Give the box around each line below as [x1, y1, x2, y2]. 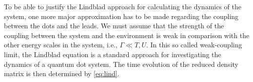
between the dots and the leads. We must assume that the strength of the [4, 20, 224, 31]
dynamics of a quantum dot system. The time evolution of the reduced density [4, 59, 238, 69]
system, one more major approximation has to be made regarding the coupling [4, 11, 239, 21]
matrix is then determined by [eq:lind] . [4, 68, 119, 79]
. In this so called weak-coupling [146, 40, 242, 50]
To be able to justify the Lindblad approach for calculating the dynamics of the [4, 1, 241, 11]
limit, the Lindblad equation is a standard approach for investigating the [4, 49, 221, 59]
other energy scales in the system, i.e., [4, 40, 117, 50]
